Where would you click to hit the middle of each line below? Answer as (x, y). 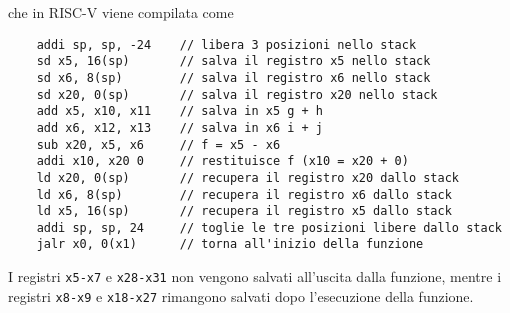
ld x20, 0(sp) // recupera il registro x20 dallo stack (248, 177)
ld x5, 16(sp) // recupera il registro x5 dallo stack (244, 211)
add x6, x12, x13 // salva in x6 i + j (179, 127)
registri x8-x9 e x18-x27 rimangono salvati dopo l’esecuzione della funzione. (241, 295)
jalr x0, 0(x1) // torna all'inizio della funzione (230, 244)
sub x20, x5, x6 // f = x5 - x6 (158, 144)
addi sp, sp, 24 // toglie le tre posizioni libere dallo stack (269, 227)
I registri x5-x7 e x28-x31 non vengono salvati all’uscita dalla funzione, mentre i (255, 276)
